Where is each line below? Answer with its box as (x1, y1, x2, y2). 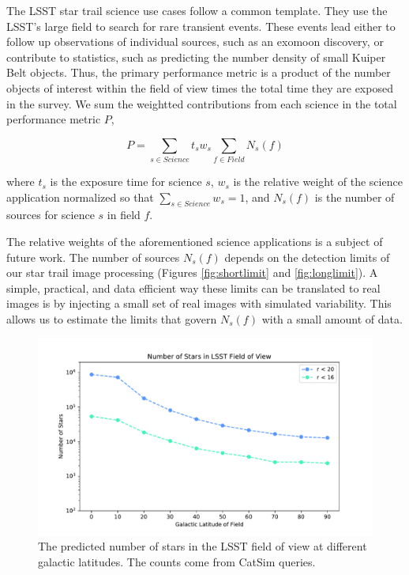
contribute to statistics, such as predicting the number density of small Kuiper (6, 48, 386, 65)
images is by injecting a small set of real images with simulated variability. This (6, 295, 392, 312)
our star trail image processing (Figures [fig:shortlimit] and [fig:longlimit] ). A (6, 264, 378, 281)
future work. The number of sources (6, 248, 180, 265)
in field (107, 206, 141, 223)
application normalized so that (6, 188, 154, 205)
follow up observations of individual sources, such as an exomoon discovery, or (6, 33, 384, 50)
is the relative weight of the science (233, 173, 403, 190)
